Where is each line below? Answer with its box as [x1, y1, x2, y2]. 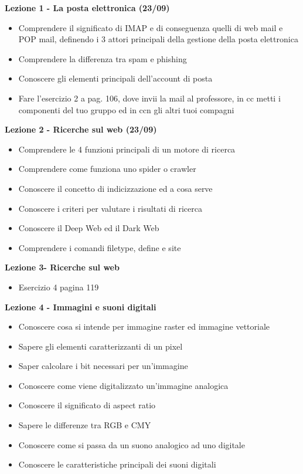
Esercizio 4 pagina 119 [18, 280, 99, 293]
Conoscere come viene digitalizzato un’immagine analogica [18, 379, 229, 391]
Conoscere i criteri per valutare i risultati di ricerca [18, 202, 202, 214]
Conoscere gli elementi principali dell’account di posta [18, 72, 213, 84]
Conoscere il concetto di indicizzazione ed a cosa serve [18, 182, 213, 194]
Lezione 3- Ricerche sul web [5, 261, 120, 273]
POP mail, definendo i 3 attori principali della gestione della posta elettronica [18, 33, 298, 45]
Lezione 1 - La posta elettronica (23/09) [5, 2, 170, 13]
